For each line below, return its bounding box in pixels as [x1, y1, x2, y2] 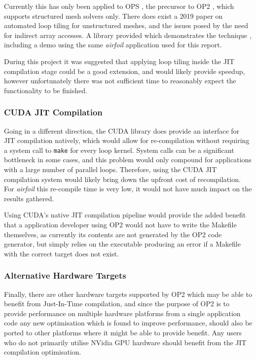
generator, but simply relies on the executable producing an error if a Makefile [4, 239, 241, 249]
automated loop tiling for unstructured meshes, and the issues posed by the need [4, 20, 248, 31]
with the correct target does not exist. [4, 248, 119, 258]
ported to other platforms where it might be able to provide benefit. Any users [4, 327, 242, 337]
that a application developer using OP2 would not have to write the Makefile [4, 219, 237, 229]
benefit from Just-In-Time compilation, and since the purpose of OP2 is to [4, 298, 229, 309]
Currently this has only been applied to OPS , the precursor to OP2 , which [4, 1, 234, 11]
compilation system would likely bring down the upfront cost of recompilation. [4, 174, 241, 184]
